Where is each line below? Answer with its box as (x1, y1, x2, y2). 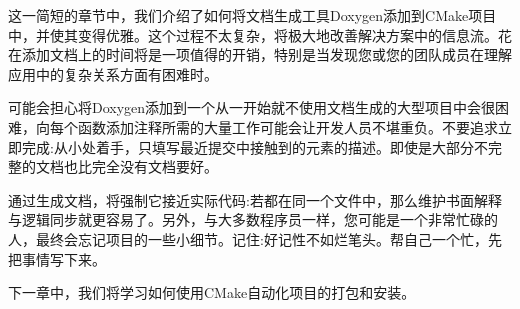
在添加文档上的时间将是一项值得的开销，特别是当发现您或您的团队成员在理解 (8, 44, 512, 65)
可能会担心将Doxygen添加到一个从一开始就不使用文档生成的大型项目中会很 (8, 97, 496, 118)
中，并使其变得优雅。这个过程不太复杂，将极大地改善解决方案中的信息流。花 (8, 24, 512, 45)
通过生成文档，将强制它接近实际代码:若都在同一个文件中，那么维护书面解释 (8, 189, 502, 210)
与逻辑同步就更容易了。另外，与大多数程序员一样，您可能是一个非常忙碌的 (8, 209, 498, 230)
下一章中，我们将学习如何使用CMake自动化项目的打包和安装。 (8, 282, 416, 303)
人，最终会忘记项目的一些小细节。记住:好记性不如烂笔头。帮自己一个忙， (8, 228, 488, 249)
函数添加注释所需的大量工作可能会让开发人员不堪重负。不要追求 (77, 116, 498, 137)
